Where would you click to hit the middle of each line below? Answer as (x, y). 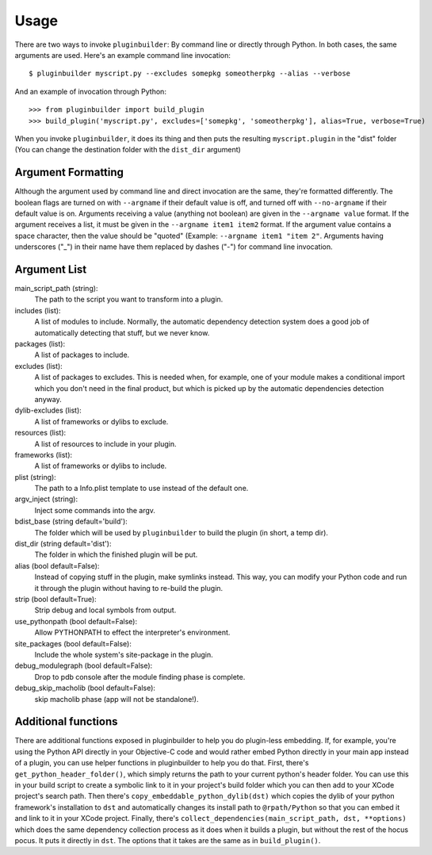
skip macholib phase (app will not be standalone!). (117, 699)
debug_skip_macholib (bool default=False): (85, 688)
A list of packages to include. (82, 355)
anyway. (48, 399)
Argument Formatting (69, 173)
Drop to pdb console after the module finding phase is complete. (140, 677)
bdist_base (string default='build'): (71, 521)
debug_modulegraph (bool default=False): (84, 665)
